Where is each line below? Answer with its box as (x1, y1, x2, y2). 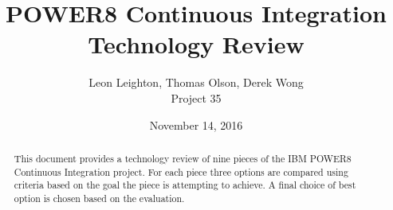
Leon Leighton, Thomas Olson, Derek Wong (88, 74, 304, 91)
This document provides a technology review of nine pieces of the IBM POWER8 (14, 151, 352, 165)
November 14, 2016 (149, 116, 243, 133)
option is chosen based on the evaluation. (14, 191, 185, 204)
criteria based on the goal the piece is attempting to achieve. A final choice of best (14, 178, 356, 192)
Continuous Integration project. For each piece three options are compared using (14, 165, 348, 178)
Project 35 (171, 89, 222, 106)
